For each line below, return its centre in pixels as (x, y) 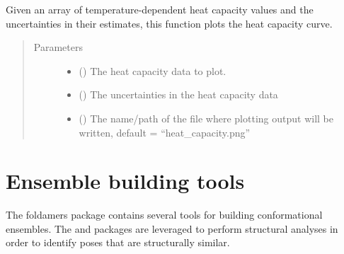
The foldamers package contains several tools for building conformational (164, 215)
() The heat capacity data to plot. (153, 70)
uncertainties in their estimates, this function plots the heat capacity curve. (169, 23)
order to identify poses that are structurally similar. (118, 242)
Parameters (58, 47)
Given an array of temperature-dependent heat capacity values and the (160, 9)
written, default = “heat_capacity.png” (165, 132)
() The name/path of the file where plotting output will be (206, 118)
